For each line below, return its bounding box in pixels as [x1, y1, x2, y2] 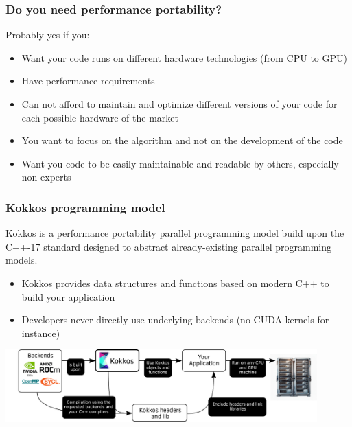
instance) [21, 325, 60, 340]
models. [5, 253, 38, 267]
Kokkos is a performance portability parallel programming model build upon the [5, 226, 344, 240]
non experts [21, 170, 71, 184]
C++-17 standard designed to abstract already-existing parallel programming [5, 239, 332, 253]
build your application [21, 289, 115, 303]
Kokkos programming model [5, 198, 165, 216]
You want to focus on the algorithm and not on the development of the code [21, 133, 343, 148]
